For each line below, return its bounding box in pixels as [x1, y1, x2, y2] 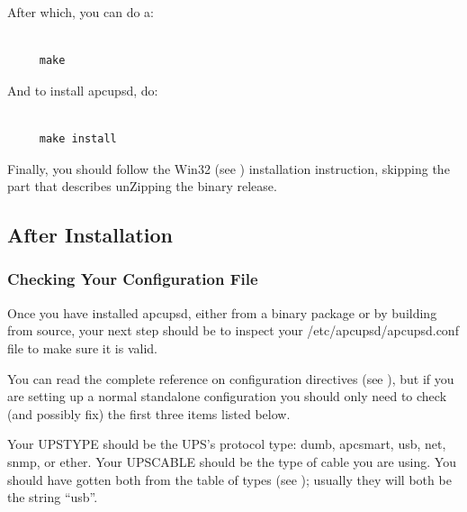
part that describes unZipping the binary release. [7, 177, 277, 196]
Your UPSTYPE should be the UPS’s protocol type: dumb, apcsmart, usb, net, [7, 434, 446, 453]
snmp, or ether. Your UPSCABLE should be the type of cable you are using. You [7, 452, 456, 471]
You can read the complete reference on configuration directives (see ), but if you [7, 369, 454, 388]
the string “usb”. [7, 488, 98, 507]
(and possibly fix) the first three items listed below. [7, 404, 291, 423]
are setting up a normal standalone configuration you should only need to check [7, 387, 447, 406]
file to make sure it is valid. [7, 338, 158, 357]
